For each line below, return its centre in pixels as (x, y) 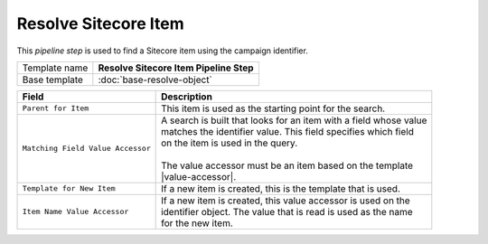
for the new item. (197, 223)
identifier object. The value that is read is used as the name (287, 211)
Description (187, 97)
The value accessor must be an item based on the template (287, 165)
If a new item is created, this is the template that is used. (281, 188)
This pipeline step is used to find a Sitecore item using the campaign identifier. (163, 51)
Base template (52, 80)
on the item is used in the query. (230, 143)
